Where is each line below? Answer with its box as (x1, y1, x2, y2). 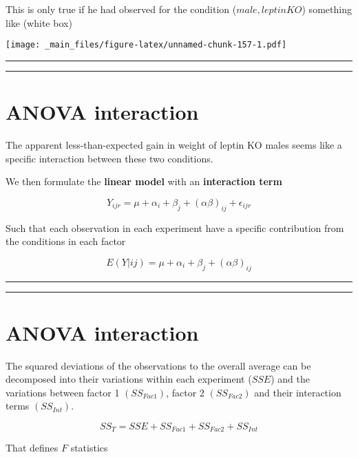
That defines (6, 440, 59, 455)
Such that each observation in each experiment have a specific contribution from (6, 220, 344, 235)
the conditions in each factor (6, 234, 126, 248)
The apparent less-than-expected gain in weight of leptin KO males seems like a (6, 137, 342, 151)
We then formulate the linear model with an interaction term (6, 174, 282, 189)
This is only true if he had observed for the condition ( (6, 2, 237, 16)
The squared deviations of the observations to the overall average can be (6, 358, 311, 372)
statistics (70, 440, 108, 455)
